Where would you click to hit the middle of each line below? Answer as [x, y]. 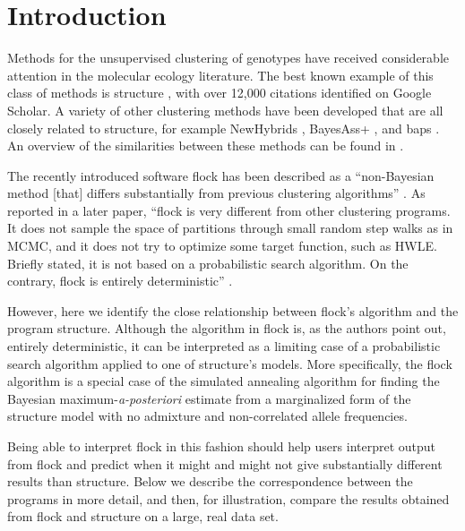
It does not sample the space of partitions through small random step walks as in [230, 228]
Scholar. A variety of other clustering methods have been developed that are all [225, 110]
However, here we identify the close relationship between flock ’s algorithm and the [233, 310]
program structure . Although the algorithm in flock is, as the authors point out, [227, 328]
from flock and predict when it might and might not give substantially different [225, 463]
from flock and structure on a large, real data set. [143, 516]
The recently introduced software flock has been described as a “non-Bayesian [221, 175]
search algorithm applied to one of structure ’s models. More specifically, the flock [230, 363]
